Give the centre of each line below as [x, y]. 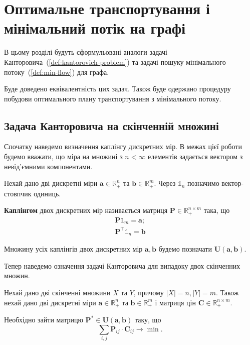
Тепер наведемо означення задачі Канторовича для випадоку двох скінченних [122, 265]
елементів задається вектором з [195, 156]
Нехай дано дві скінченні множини [57, 293]
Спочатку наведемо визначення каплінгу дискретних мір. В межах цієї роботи [123, 146]
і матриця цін [175, 302]
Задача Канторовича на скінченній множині [111, 125]
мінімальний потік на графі [95, 28]
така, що [217, 210]
